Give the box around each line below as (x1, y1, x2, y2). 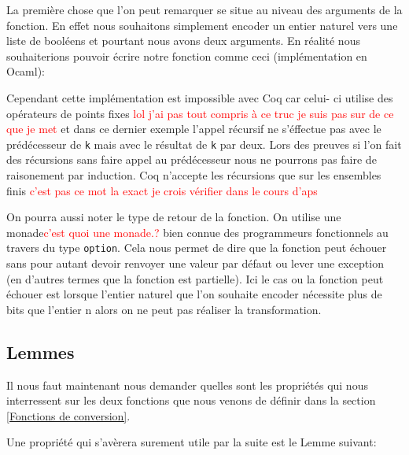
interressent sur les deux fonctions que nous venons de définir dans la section (6, 392, 376, 409)
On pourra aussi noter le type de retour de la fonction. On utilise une (6, 209, 341, 225)
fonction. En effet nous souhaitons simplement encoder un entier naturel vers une (6, 17, 398, 33)
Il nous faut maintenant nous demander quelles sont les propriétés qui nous (6, 376, 368, 393)
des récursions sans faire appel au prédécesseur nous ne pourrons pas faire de (6, 151, 377, 168)
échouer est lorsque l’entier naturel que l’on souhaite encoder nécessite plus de (6, 286, 382, 302)
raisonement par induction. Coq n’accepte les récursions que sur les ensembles (6, 167, 381, 183)
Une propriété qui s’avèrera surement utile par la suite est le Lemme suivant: (6, 434, 377, 450)
